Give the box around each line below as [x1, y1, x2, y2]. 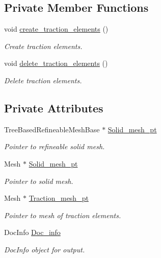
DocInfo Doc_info [4, 227, 61, 238]
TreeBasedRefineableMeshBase [4, 124, 100, 134]
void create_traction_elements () [4, 24, 109, 34]
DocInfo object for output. [4, 244, 85, 254]
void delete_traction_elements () [4, 58, 108, 68]
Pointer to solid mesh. [4, 175, 73, 186]
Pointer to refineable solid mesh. [4, 141, 105, 152]
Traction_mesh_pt [29, 193, 89, 203]
